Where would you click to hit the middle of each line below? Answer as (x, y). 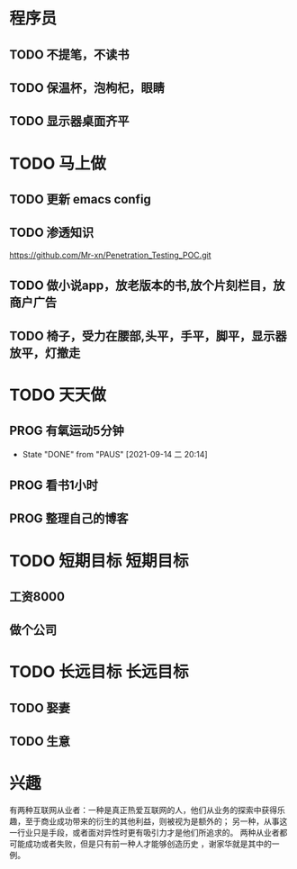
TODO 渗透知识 (52, 233)
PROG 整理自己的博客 (69, 519)
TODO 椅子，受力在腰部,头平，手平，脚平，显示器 (148, 335)
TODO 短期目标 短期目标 (99, 561)
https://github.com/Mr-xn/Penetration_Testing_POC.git (110, 255)
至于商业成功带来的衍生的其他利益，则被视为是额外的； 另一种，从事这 (156, 821)
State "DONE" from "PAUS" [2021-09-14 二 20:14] (115, 454)
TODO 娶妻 (40, 708)
